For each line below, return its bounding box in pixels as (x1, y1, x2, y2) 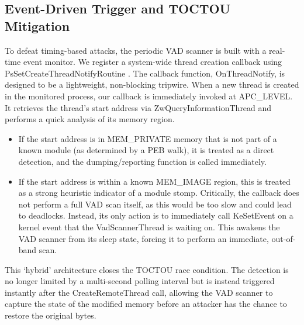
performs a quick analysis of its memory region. (5, 113, 175, 125)
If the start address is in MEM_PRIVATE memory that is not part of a (18, 132, 277, 144)
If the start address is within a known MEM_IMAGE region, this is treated (18, 175, 291, 187)
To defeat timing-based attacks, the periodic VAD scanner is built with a (5, 44, 267, 56)
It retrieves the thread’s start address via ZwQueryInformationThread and (5, 101, 272, 113)
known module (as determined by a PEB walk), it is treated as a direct (18, 144, 274, 156)
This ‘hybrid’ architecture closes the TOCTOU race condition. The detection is (5, 263, 289, 275)
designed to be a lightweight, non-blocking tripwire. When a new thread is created (5, 78, 299, 91)
